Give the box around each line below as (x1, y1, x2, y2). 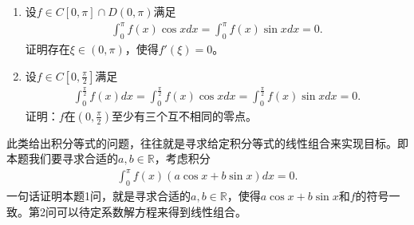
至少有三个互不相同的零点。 (111, 107, 257, 124)
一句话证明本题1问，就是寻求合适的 (6, 187, 191, 204)
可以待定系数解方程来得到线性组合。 (56, 203, 246, 219)
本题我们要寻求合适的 (6, 150, 118, 167)
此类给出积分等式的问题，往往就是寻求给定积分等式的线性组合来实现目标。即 (6, 134, 408, 151)
